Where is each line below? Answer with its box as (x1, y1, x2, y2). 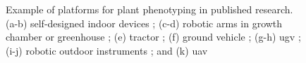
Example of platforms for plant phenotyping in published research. (6, 2, 293, 16)
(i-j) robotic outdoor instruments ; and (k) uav (6, 43, 208, 57)
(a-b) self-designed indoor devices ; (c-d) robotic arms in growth (6, 15, 283, 30)
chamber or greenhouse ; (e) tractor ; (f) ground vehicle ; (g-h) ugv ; (6, 29, 301, 44)
